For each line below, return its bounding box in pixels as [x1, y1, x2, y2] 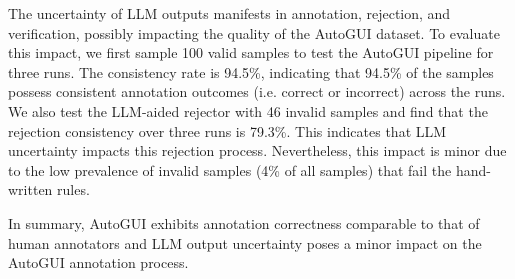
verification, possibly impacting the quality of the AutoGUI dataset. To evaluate [8, 22, 500, 43]
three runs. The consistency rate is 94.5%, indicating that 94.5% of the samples [8, 61, 494, 82]
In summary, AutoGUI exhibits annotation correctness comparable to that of [8, 212, 480, 233]
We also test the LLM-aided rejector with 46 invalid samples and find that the [8, 100, 488, 121]
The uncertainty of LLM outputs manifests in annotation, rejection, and [8, 3, 451, 23]
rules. [57, 179, 90, 200]
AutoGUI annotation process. [8, 252, 189, 273]
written [8, 179, 53, 200]
